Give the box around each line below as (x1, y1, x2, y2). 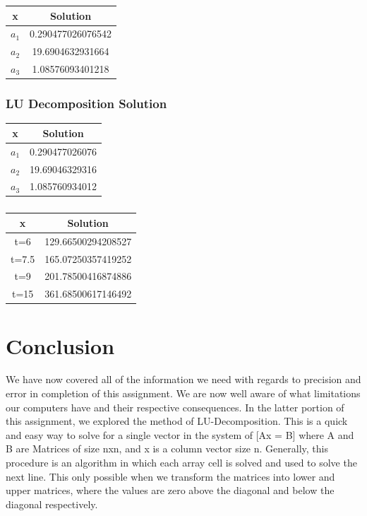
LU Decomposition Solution (6, 95, 167, 112)
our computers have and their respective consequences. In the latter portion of (6, 399, 344, 414)
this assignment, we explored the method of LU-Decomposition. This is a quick (6, 414, 348, 428)
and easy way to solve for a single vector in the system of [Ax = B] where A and (6, 427, 354, 442)
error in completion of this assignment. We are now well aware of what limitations (6, 386, 361, 401)
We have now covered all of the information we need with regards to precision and (6, 372, 361, 387)
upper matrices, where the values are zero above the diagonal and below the (6, 483, 335, 498)
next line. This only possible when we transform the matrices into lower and (6, 469, 335, 483)
